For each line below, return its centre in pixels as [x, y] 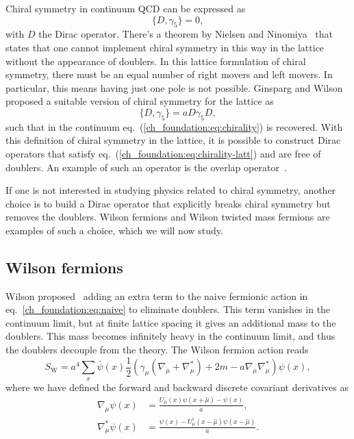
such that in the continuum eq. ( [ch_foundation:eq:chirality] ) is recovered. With [174, 126]
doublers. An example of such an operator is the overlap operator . [146, 167]
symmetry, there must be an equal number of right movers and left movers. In [169, 74]
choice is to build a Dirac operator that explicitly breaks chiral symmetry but [168, 203]
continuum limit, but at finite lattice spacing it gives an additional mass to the [171, 322]
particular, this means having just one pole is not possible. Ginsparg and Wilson [174, 87]
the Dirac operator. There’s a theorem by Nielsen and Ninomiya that [186, 34]
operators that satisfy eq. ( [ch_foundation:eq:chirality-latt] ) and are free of [163, 153]
